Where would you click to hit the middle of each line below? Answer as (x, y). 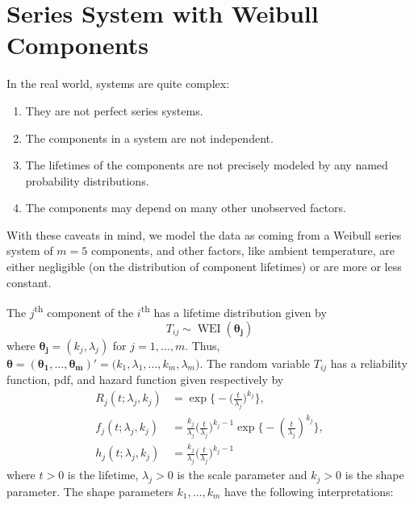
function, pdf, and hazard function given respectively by (145, 379)
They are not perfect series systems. (114, 110)
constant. (29, 282)
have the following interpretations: (309, 491)
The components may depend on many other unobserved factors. (186, 208)
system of (30, 250)
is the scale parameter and (242, 475)
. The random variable (255, 363)
